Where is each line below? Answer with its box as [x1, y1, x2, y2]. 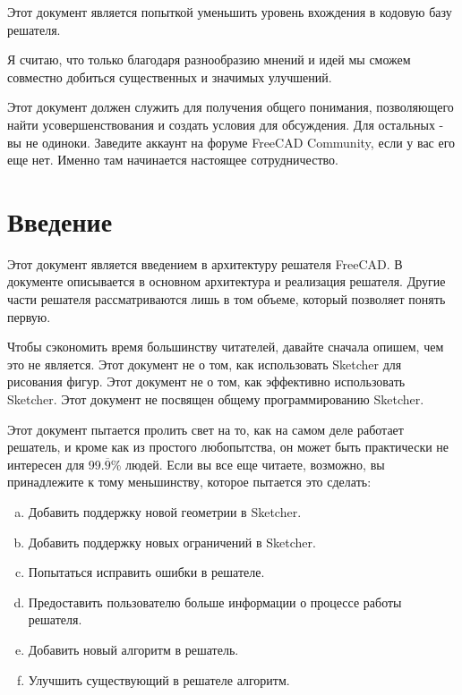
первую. [7, 307, 51, 326]
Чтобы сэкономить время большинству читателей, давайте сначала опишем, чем [7, 337, 444, 356]
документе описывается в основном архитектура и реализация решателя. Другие [7, 272, 446, 291]
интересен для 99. [7, 454, 105, 473]
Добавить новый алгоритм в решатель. [28, 640, 239, 658]
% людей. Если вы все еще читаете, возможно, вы [110, 454, 385, 473]
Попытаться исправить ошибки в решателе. [28, 563, 265, 581]
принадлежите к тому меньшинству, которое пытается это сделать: [7, 472, 372, 491]
